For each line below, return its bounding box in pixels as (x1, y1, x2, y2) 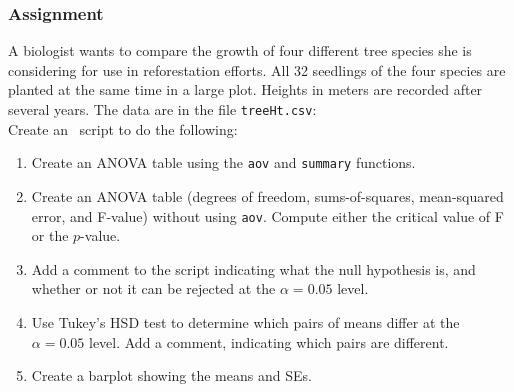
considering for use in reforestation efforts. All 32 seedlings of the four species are (8, 59, 506, 80)
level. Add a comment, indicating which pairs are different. (88, 331, 449, 352)
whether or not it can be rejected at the (31, 278, 276, 299)
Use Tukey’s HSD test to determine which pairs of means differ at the (31, 311, 460, 332)
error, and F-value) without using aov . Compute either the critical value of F (31, 205, 504, 226)
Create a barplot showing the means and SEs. (31, 365, 312, 386)
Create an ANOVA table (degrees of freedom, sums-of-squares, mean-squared (31, 185, 504, 206)
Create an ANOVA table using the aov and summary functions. (31, 152, 416, 173)
